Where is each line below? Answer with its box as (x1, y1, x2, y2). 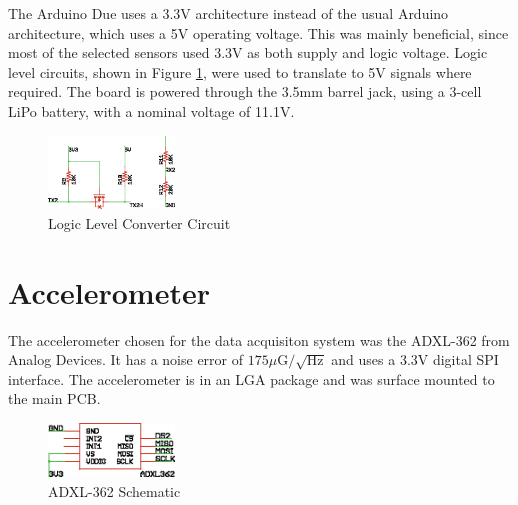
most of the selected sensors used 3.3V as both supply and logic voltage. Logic (8, 42, 488, 63)
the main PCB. (8, 388, 101, 409)
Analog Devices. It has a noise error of (8, 349, 244, 370)
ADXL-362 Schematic (48, 481, 181, 501)
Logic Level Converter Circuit (48, 212, 231, 233)
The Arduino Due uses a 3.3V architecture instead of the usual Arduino (8, 3, 449, 23)
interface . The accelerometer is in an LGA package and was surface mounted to (8, 368, 495, 389)
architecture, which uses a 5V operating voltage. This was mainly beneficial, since (8, 22, 509, 43)
